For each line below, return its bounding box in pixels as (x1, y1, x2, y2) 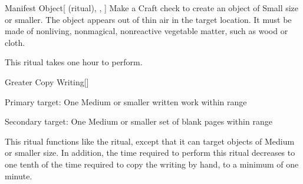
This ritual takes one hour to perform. (5, 56, 143, 68)
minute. (5, 169, 32, 182)
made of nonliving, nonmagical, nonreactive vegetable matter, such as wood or (5, 25, 288, 37)
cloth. (5, 36, 25, 48)
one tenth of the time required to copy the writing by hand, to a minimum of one (5, 158, 299, 170)
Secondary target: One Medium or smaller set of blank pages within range (5, 115, 272, 128)
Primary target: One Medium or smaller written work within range (5, 95, 247, 108)
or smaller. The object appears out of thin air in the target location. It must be (5, 13, 292, 25)
